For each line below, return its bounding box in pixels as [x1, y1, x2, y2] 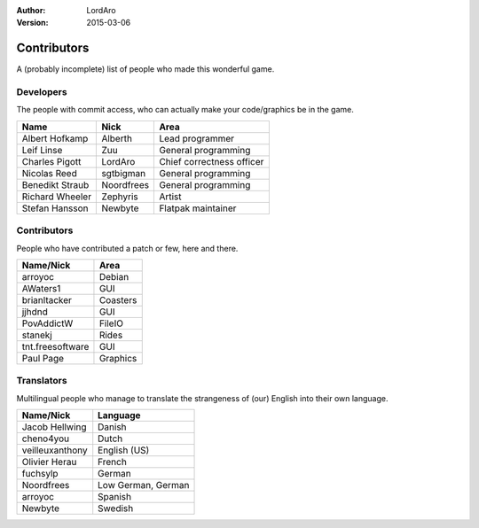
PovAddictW [21, 317, 74, 330]
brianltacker [21, 293, 73, 306]
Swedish [98, 502, 134, 515]
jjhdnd [21, 306, 48, 318]
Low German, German [98, 479, 190, 492]
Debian [98, 270, 130, 283]
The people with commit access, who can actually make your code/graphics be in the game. [16, 105, 355, 115]
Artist [159, 190, 182, 203]
